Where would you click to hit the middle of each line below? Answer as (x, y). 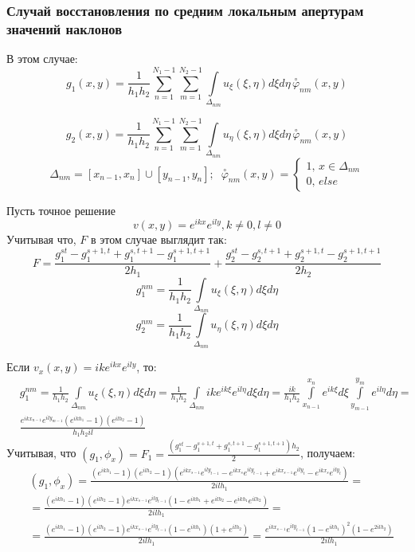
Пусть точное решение (61, 210)
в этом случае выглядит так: (159, 239)
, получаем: (327, 453)
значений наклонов (64, 28)
